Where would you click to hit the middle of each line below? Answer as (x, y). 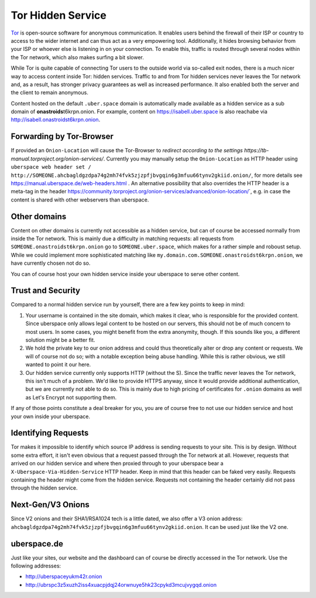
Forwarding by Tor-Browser (62, 137)
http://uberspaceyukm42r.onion (64, 576)
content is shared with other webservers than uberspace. (80, 200)
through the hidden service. (44, 488)
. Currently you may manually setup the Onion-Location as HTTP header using (200, 159)
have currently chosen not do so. (51, 263)
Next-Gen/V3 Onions (50, 505)
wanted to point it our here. (58, 365)
